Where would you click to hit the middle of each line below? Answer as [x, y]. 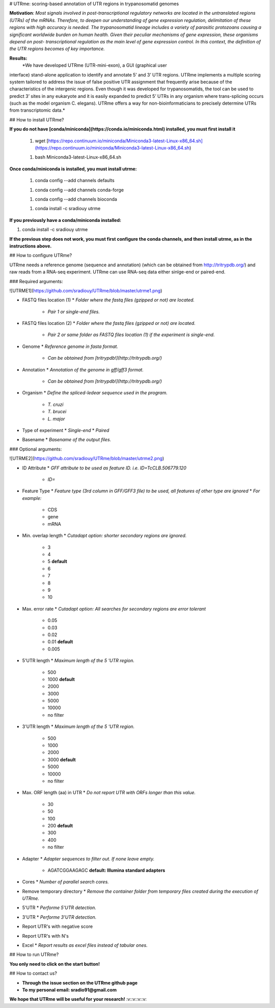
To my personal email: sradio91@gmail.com [70, 990]
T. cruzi [56, 404]
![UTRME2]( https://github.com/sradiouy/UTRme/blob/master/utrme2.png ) [87, 459]
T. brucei [57, 412]
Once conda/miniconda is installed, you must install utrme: [73, 169]
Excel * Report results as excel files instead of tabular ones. [85, 945]
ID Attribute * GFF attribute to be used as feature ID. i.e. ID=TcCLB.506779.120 [104, 468]
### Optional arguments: [36, 449]
